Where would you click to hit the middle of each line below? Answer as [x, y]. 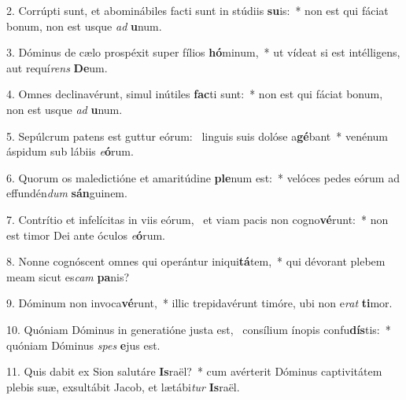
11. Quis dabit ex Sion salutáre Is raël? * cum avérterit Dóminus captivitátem [194, 371]
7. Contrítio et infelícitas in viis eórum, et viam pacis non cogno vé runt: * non [197, 219]
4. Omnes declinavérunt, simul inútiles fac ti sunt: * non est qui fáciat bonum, [195, 94]
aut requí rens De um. [57, 67]
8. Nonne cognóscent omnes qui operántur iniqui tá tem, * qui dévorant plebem [196, 261]
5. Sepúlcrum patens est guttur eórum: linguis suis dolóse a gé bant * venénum [197, 136]
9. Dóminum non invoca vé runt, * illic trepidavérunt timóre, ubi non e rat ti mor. [199, 303]
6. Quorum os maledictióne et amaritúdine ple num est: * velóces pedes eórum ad [203, 177]
